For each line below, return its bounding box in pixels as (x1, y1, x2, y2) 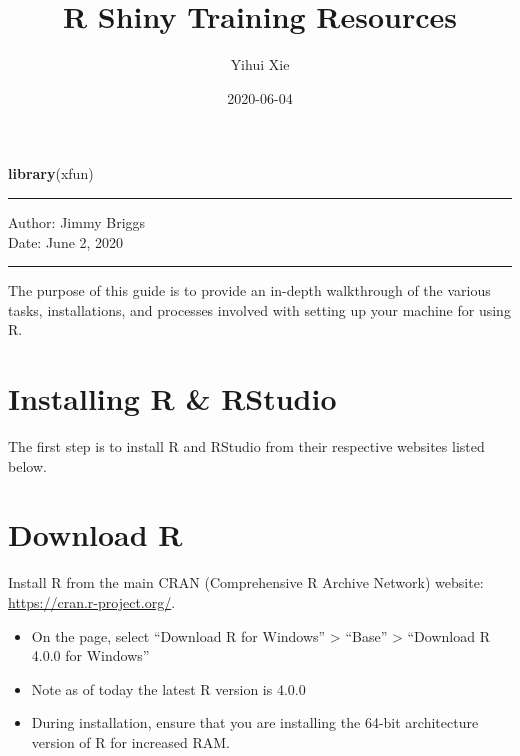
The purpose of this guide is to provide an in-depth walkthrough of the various (8, 280, 491, 301)
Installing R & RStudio (8, 378, 337, 419)
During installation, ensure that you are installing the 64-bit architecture (31, 712, 479, 733)
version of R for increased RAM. (31, 731, 231, 752)
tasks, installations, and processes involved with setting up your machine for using (8, 299, 511, 320)
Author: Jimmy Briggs (8, 211, 146, 232)
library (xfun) (8, 163, 94, 184)
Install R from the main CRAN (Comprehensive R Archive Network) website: (8, 572, 484, 593)
